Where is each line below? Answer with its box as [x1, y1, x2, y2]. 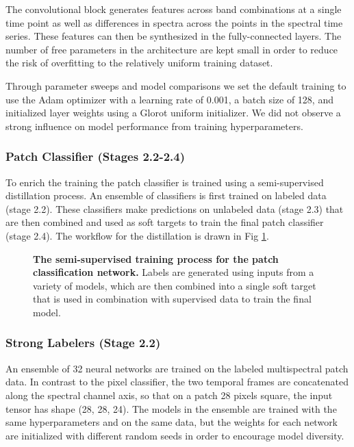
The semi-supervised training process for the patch [33, 251, 279, 266]
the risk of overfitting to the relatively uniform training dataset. [5, 55, 273, 70]
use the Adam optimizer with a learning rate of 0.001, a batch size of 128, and [5, 92, 333, 106]
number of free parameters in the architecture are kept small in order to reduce [5, 42, 338, 56]
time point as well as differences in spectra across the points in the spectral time [5, 15, 343, 29]
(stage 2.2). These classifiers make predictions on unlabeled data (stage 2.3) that [5, 201, 344, 216]
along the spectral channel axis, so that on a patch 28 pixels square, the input [5, 387, 333, 402]
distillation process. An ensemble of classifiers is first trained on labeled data [5, 188, 327, 203]
